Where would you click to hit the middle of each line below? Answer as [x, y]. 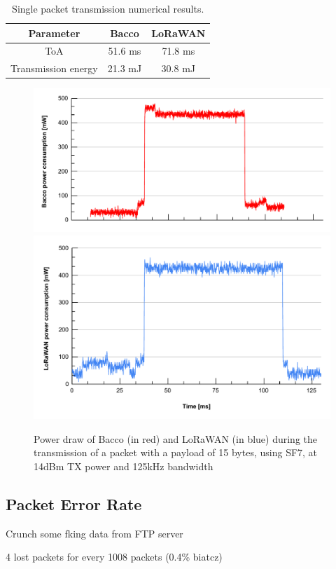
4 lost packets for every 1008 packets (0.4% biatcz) [114, 557]
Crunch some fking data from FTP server [94, 533]
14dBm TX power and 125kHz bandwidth [124, 466]
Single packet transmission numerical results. [108, 8]
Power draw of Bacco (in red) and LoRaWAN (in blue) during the [176, 438]
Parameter [54, 33]
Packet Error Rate [74, 503]
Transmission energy [54, 68]
